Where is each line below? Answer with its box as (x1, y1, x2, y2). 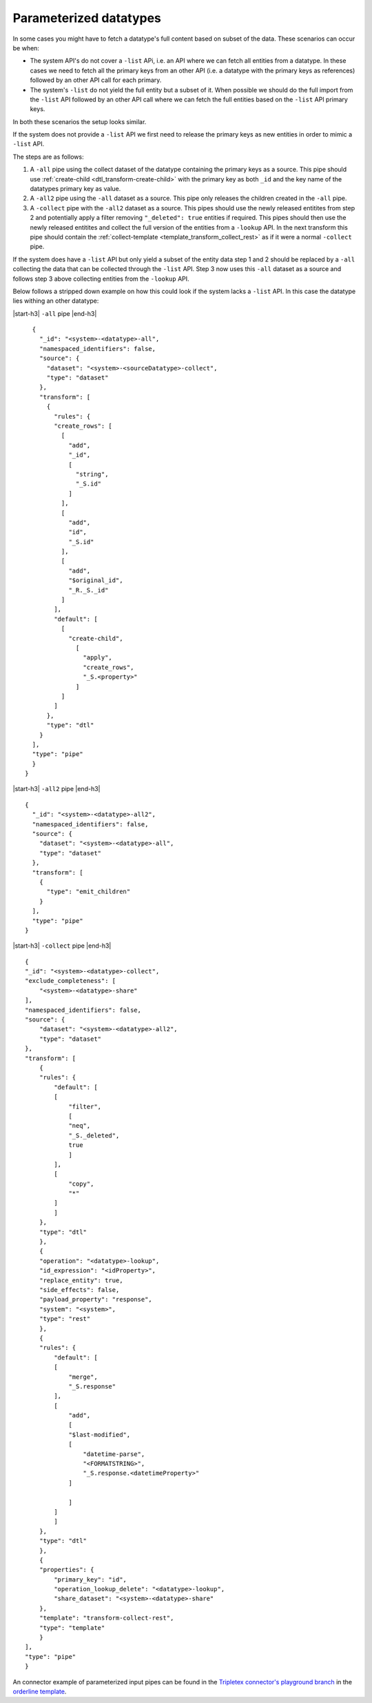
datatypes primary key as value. (30, 185, 121, 193)
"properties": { (39, 1566, 94, 1574)
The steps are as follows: (12, 152, 84, 161)
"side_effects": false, (39, 1286, 120, 1293)
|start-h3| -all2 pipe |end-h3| (12, 785, 101, 793)
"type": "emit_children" (46, 888, 131, 896)
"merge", (68, 1373, 98, 1381)
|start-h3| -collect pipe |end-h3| (12, 942, 112, 950)
